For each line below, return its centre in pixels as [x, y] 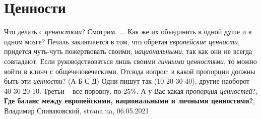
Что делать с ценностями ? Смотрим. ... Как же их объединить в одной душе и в [128, 32]
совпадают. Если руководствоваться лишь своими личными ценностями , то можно [130, 61]
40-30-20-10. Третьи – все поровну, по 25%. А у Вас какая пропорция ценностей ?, [131, 91]
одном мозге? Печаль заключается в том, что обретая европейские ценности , [122, 41]
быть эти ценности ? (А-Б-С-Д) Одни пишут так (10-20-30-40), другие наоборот [127, 81]
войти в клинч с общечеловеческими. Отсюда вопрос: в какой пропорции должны [130, 71]
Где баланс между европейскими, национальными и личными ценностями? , [129, 101]
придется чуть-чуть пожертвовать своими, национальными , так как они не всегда [128, 51]
